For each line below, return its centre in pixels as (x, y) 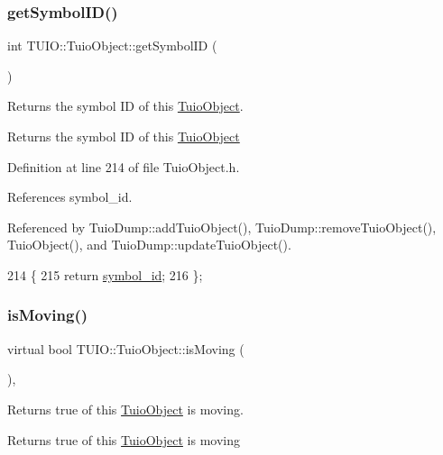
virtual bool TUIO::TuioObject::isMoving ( (126, 348)
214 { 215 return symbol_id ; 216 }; (105, 274)
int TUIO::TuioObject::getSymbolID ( (112, 45)
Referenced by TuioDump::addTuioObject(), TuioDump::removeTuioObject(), (222, 227)
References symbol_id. (70, 197)
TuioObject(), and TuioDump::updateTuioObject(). (149, 245)
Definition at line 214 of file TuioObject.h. (124, 166)
